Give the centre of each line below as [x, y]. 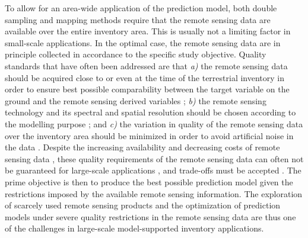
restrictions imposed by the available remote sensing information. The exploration [154, 193]
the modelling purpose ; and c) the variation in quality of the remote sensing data [154, 123]
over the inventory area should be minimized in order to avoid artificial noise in [149, 135]
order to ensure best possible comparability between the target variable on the [147, 89]
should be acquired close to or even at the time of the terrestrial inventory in [145, 77]
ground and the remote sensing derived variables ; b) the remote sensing [136, 100]
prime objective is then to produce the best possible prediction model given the [149, 181]
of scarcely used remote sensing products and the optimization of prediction [143, 205]
